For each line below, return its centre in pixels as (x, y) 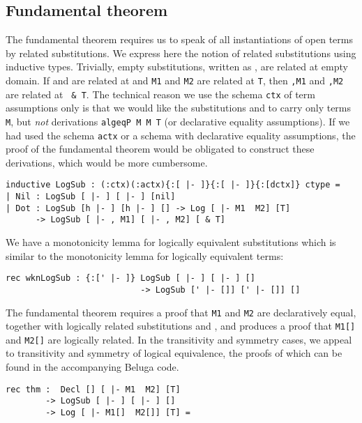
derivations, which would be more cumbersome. (107, 162)
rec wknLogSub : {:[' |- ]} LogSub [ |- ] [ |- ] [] (130, 278)
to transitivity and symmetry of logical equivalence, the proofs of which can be (174, 353)
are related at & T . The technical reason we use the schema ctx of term (160, 94)
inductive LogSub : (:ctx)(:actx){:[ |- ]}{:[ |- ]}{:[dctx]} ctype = (173, 185)
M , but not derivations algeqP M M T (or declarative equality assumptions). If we (178, 121)
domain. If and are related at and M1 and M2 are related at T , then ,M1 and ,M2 (175, 80)
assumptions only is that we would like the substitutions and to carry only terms (179, 108)
